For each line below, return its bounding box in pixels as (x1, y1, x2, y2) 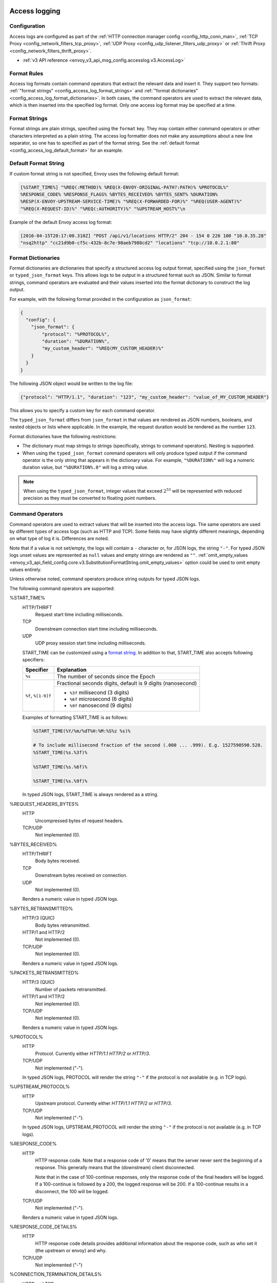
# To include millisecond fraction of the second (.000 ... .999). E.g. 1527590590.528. (33, 742, 264, 748)
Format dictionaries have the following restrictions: (9, 433, 117, 439)
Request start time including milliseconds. (35, 611, 124, 617)
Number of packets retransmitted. (35, 986, 107, 993)
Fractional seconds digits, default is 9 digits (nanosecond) (56, 679, 197, 687)
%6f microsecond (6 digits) (69, 695, 133, 703)
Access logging (9, 7, 61, 15)
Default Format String (9, 160, 65, 167)
